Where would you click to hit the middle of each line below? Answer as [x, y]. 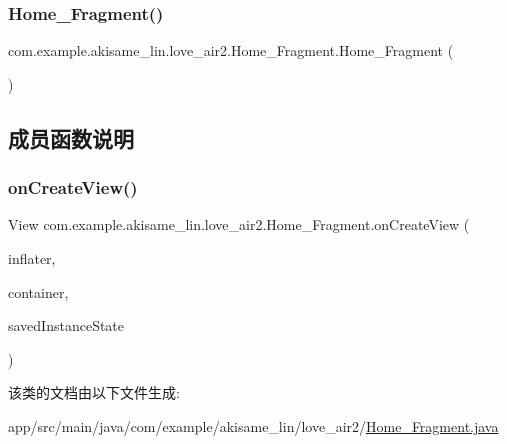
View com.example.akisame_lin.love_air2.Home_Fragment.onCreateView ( [239, 224]
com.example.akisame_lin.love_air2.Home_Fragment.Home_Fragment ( [231, 50]
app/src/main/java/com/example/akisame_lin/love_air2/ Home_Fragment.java [253, 425]
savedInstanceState [66, 325]
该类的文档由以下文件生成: [94, 392]
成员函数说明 [71, 137]
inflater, [32, 258]
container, [38, 291]
